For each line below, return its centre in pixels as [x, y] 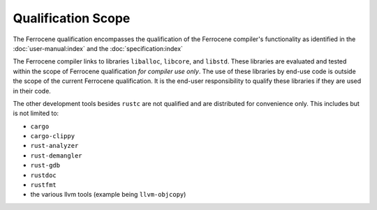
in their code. [32, 91]
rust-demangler [57, 156]
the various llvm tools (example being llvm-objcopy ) [108, 195]
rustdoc [44, 175]
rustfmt [44, 185]
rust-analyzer [54, 146]
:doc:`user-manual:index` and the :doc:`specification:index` [98, 48]
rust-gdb [45, 165]
